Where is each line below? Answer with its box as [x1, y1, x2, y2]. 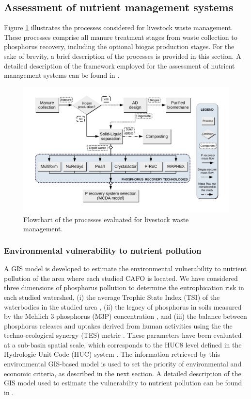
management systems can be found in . [4, 70, 120, 80]
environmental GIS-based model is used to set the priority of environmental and [4, 359, 242, 369]
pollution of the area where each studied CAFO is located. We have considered [4, 273, 238, 283]
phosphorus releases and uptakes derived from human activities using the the [4, 320, 233, 330]
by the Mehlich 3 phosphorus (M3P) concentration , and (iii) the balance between [4, 311, 247, 321]
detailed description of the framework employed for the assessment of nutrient [4, 60, 235, 70]
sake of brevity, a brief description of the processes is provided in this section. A [4, 51, 241, 61]
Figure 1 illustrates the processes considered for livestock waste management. [4, 22, 233, 33]
